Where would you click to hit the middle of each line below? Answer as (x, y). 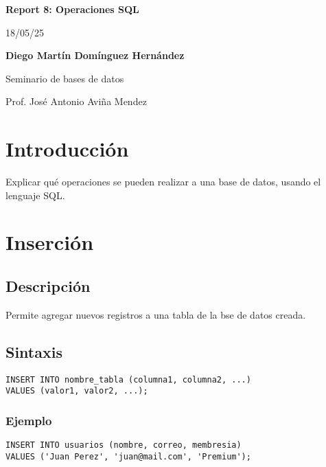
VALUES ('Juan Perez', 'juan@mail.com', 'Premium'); (128, 456)
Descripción (48, 286)
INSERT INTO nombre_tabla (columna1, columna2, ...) (128, 379)
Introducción (67, 149)
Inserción (50, 242)
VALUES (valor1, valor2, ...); (77, 391)
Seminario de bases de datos (65, 78)
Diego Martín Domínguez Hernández (95, 55)
